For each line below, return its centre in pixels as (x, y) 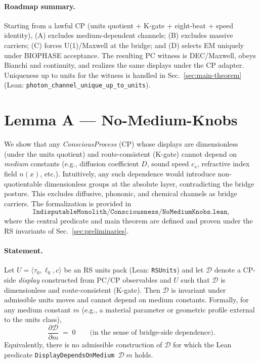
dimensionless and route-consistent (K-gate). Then (82, 289)
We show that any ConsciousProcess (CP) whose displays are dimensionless (121, 144)
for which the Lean (202, 344)
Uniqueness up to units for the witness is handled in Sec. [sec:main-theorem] (123, 75)
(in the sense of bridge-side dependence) (151, 333)
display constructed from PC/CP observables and (95, 279)
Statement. (24, 251)
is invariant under (199, 289)
